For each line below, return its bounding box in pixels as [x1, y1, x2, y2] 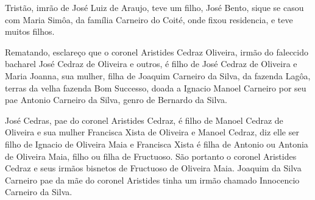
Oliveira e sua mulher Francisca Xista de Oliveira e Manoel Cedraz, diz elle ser [5, 126, 299, 138]
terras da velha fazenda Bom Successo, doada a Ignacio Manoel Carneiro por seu [5, 81, 306, 94]
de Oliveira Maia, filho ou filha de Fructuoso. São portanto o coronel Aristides [5, 149, 297, 162]
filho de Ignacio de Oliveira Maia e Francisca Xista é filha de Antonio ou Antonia [5, 137, 308, 150]
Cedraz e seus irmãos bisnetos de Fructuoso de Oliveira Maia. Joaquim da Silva [5, 162, 302, 174]
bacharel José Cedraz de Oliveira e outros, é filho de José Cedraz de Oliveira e [5, 57, 297, 70]
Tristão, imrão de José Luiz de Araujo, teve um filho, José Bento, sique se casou [5, 1, 304, 13]
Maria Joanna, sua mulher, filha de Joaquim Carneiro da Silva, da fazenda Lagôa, [5, 69, 311, 82]
